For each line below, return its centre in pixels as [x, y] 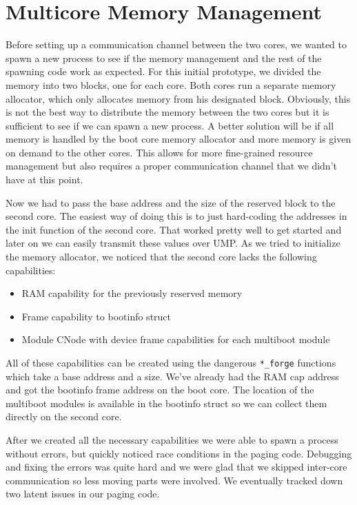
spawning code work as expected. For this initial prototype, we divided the [163, 71]
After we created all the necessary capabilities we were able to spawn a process [172, 440]
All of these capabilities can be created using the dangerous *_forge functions [171, 362]
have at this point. [44, 179]
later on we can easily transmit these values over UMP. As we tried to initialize [173, 243]
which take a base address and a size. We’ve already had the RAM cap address [172, 376]
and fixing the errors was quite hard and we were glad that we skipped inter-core [176, 467]
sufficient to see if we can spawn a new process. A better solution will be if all [170, 125]
